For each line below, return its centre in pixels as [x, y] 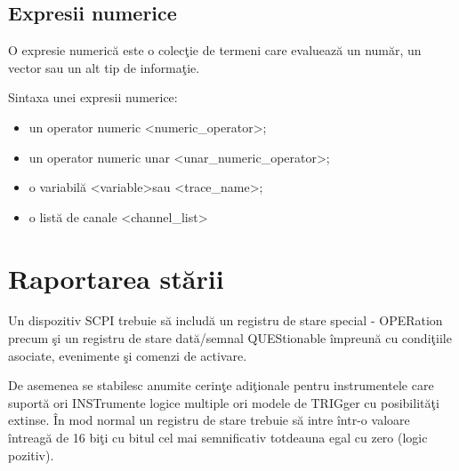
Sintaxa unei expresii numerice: [93, 97]
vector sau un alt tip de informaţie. [104, 67]
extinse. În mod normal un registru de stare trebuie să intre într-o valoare [209, 420]
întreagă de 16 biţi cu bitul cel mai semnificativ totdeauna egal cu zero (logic [218, 438]
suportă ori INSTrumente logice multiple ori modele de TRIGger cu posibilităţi [224, 402]
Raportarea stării [116, 278]
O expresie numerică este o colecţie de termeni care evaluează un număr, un [215, 50]
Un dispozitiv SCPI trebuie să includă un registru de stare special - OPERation [225, 320]
